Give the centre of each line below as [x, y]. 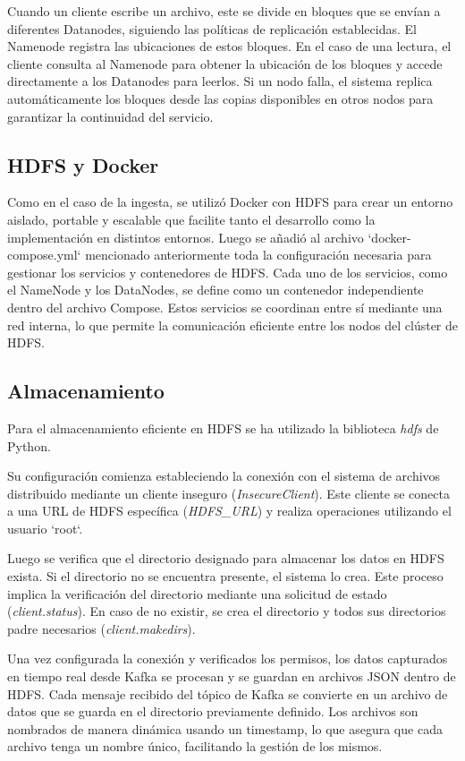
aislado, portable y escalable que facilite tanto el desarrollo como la [191, 219]
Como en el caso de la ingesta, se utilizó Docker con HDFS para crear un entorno [230, 202]
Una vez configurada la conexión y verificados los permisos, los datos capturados [228, 658]
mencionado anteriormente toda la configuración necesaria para [258, 255]
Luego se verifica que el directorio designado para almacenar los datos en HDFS [226, 558]
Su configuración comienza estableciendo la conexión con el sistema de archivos [224, 476]
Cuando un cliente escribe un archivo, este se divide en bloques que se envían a [224, 11]
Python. [29, 445]
